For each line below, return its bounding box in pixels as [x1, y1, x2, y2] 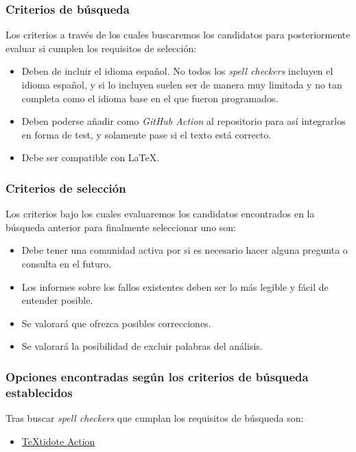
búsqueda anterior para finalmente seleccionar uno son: [5, 219, 237, 234]
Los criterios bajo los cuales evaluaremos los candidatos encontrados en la [5, 206, 315, 221]
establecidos [5, 383, 73, 401]
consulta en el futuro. [21, 256, 112, 270]
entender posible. [21, 293, 93, 307]
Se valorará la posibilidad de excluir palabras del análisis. [21, 339, 263, 353]
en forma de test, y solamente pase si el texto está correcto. [21, 127, 272, 141]
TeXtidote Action [21, 433, 95, 448]
